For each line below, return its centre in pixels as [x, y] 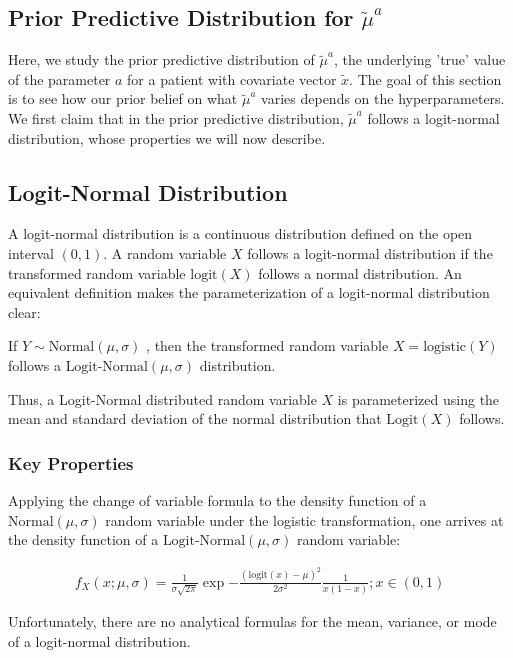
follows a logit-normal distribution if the [370, 252]
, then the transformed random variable [267, 345]
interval [31, 252]
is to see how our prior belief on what [123, 98]
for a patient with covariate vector [232, 78]
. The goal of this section [425, 78]
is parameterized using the [418, 398]
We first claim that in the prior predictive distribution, [176, 117]
